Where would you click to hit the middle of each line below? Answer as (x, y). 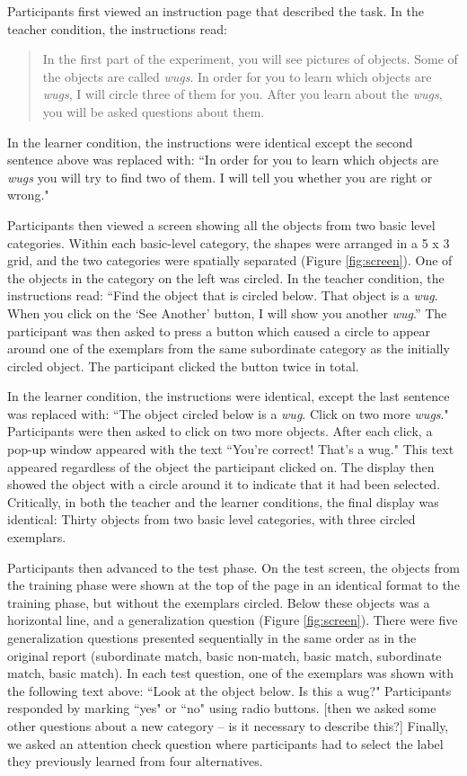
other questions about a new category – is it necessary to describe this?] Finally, (228, 725)
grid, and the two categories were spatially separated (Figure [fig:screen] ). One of (230, 260)
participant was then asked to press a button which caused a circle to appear (219, 330)
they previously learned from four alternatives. (135, 761)
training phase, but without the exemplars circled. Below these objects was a (219, 602)
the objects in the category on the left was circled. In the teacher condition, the (226, 277)
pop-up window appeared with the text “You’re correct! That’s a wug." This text (231, 449)
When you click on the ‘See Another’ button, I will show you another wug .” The (227, 312)
